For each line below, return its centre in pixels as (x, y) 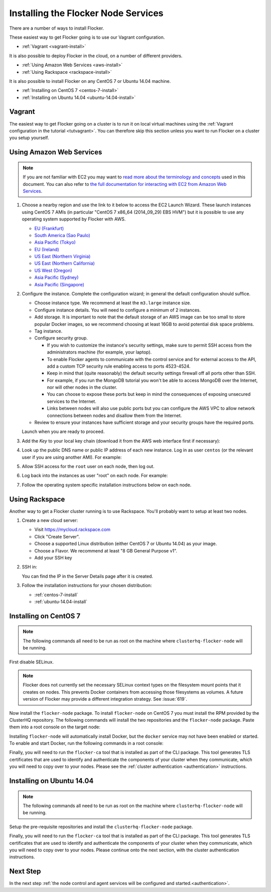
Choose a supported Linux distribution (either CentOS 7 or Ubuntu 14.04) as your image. (126, 544)
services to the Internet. (72, 401)
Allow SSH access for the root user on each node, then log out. (88, 466)
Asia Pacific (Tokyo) (55, 242)
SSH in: (30, 567)
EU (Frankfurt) (49, 228)
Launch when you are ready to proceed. (63, 431)
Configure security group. (61, 338)
